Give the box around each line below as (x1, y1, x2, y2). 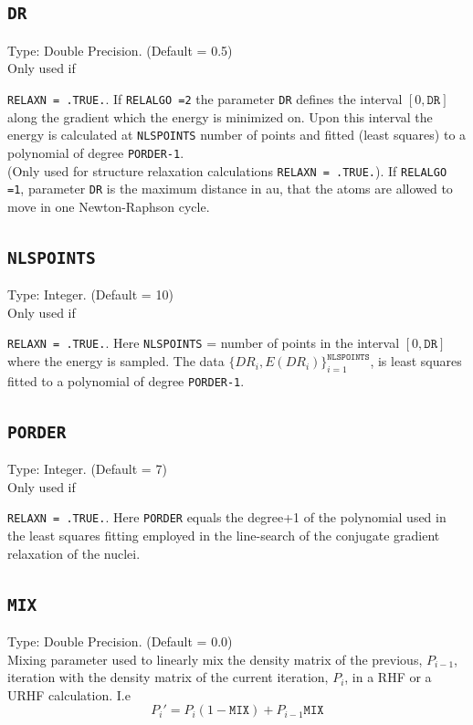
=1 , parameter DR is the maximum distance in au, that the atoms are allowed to (7, 179, 453, 198)
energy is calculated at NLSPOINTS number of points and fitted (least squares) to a (7, 125, 467, 144)
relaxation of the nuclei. (7, 543, 141, 562)
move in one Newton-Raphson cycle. (7, 196, 210, 215)
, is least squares (370, 352, 462, 371)
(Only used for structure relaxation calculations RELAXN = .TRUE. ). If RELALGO (7, 161, 447, 180)
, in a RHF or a (344, 667, 432, 687)
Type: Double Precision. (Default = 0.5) (7, 40, 233, 59)
